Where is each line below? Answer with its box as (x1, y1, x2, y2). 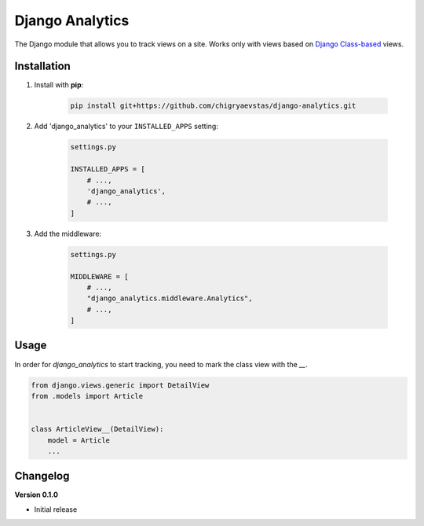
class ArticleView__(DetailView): (31, 425, 164, 434)
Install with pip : (34, 80, 84, 90)
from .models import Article (31, 392, 144, 400)
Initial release (34, 504, 78, 514)
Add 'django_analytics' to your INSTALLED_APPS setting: (34, 122, 219, 131)
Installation (14, 60, 71, 73)
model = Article (47, 436, 110, 444)
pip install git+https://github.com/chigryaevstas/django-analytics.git (70, 101, 356, 110)
